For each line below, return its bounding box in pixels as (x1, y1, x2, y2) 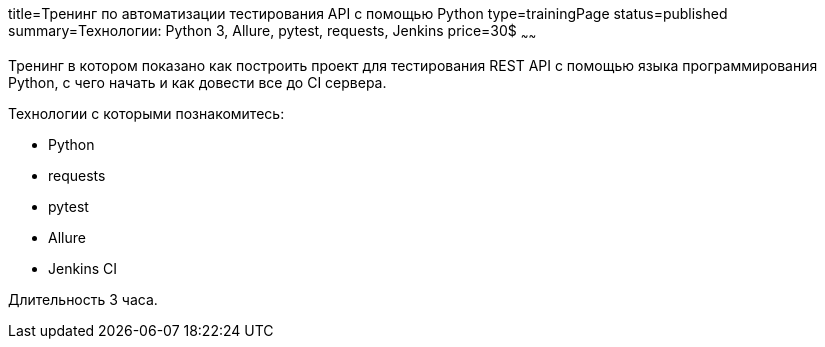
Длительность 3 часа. (8, 290, 158, 308)
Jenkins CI (48, 259, 118, 277)
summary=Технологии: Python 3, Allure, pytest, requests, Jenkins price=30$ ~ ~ (8, 22, 537, 43)
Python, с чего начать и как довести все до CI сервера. (8, 73, 387, 91)
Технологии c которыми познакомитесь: (8, 104, 285, 122)
